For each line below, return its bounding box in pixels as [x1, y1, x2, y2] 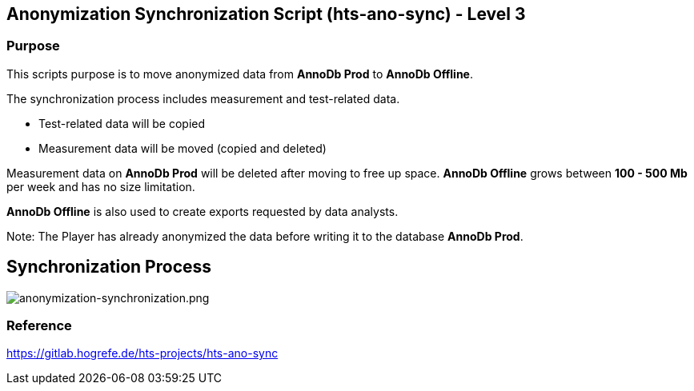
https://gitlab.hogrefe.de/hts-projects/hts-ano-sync [6, 346, 279, 361]
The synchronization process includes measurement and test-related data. [6, 91, 400, 106]
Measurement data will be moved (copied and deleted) [38, 141, 327, 155]
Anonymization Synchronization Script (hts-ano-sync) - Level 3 [6, 4, 526, 24]
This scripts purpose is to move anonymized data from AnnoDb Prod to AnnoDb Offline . [6, 66, 473, 81]
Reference [6, 317, 72, 334]
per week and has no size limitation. [6, 179, 195, 194]
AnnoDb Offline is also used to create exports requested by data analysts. [6, 204, 399, 218]
